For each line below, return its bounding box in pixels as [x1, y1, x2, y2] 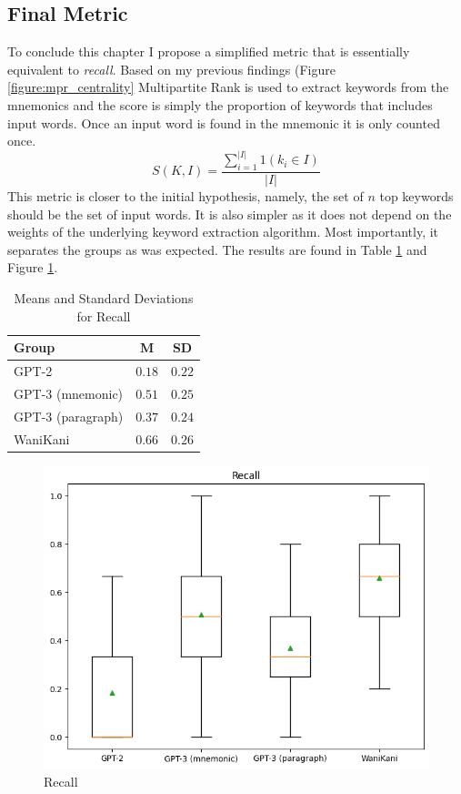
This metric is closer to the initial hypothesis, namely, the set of [7, 187, 364, 206]
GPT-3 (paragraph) [14, 406, 124, 425]
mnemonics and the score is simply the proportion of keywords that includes [7, 95, 433, 114]
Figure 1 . [7, 258, 58, 277]
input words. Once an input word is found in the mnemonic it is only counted [7, 113, 440, 132]
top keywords [379, 187, 454, 206]
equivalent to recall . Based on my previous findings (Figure [7, 59, 336, 78]
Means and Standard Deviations [14, 289, 194, 307]
